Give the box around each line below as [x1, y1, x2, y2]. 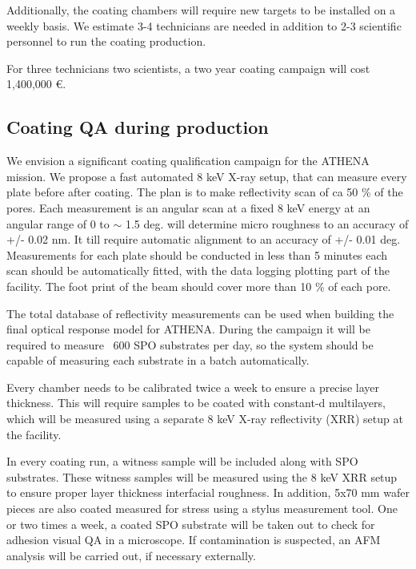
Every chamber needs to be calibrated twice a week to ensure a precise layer [6, 378, 380, 395]
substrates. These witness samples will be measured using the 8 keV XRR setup [6, 468, 398, 485]
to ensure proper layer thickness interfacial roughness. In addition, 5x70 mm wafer [6, 484, 410, 501]
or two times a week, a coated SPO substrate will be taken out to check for [6, 515, 375, 532]
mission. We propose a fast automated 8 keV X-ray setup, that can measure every [6, 167, 407, 184]
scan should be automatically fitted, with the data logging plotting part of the [6, 262, 390, 279]
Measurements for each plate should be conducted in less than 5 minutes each [6, 246, 388, 263]
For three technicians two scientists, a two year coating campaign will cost [6, 59, 370, 76]
